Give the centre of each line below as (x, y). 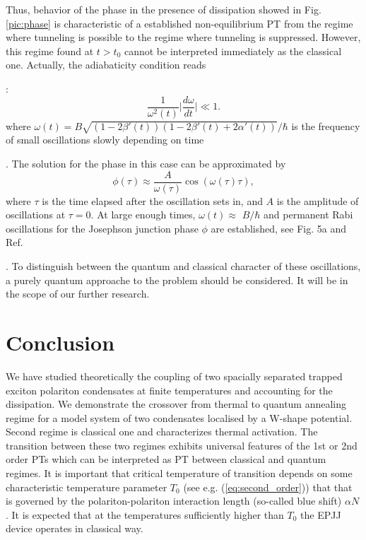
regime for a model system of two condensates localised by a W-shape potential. (179, 417)
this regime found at (50, 51)
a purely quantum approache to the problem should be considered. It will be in (177, 280)
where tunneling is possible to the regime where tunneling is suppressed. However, (183, 37)
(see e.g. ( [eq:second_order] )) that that (268, 487)
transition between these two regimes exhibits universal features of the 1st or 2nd (182, 445)
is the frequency (326, 125)
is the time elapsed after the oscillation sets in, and (152, 200)
